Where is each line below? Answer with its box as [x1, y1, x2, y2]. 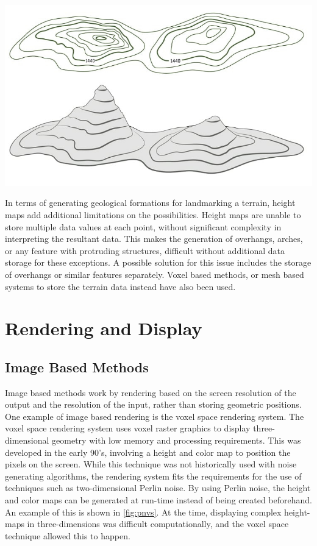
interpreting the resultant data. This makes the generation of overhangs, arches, [5, 232, 303, 245]
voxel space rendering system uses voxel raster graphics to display [5, 422, 251, 434]
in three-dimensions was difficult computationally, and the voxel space [27, 517, 289, 530]
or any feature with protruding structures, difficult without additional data [5, 244, 285, 257]
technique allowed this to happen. [5, 529, 130, 542]
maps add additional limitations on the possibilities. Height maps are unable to [5, 208, 301, 221]
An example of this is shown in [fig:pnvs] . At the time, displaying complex [5, 505, 282, 518]
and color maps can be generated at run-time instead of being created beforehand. [5, 494, 312, 506]
